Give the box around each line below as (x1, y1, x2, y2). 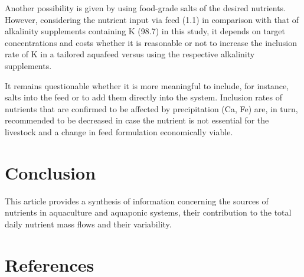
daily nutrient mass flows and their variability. (5, 217, 172, 230)
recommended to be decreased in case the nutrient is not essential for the (5, 114, 269, 126)
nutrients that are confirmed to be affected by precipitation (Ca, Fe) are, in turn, (5, 102, 298, 115)
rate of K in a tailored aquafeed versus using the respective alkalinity (5, 48, 255, 60)
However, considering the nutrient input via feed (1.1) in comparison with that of (5, 13, 299, 25)
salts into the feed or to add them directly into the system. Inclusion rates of (5, 91, 282, 103)
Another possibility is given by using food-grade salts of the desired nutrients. (5, 2, 286, 14)
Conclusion (5, 160, 96, 184)
